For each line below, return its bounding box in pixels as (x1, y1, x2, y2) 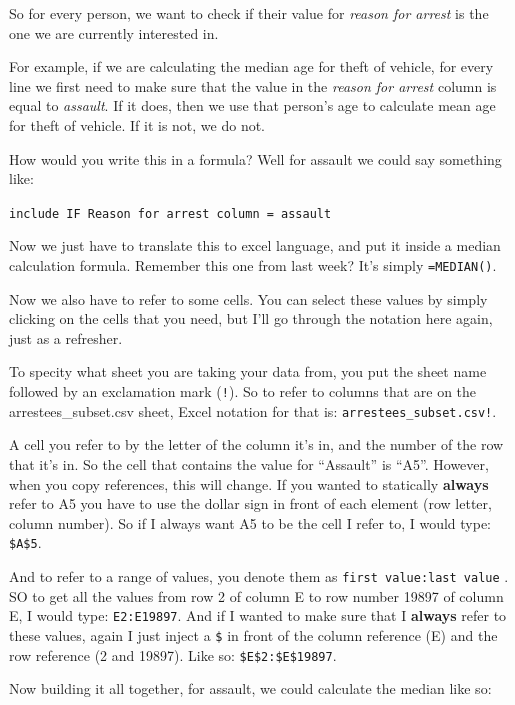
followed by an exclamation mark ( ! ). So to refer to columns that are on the (9, 381, 477, 402)
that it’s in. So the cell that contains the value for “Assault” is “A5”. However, (9, 453, 489, 474)
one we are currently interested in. (9, 22, 219, 43)
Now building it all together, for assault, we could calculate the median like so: (9, 678, 492, 699)
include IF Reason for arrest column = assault (9, 206, 332, 221)
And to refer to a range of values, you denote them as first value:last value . (9, 565, 509, 586)
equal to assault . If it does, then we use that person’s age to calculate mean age (9, 95, 496, 116)
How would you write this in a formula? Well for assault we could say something (9, 148, 502, 169)
